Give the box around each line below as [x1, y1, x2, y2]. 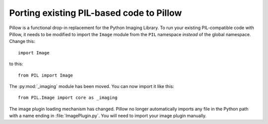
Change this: [9, 39, 35, 44]
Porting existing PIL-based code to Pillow [9, 7, 182, 18]
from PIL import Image [18, 72, 73, 78]
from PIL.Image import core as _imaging [18, 95, 118, 101]
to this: [9, 61, 23, 67]
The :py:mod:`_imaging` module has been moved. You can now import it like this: [9, 83, 174, 89]
